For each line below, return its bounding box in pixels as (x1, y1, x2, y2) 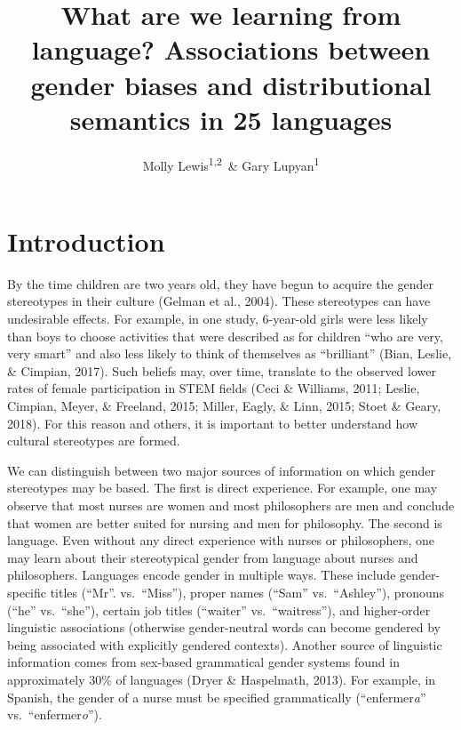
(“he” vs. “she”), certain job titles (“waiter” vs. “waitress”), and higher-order (7, 600, 431, 619)
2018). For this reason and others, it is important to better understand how (7, 413, 418, 432)
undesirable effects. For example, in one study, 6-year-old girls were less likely (7, 309, 428, 328)
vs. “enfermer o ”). (7, 705, 102, 724)
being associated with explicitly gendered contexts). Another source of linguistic (7, 635, 442, 654)
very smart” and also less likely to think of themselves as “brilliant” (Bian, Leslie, (7, 344, 452, 363)
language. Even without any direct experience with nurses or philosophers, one (7, 531, 434, 550)
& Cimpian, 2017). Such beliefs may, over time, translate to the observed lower (7, 361, 436, 380)
